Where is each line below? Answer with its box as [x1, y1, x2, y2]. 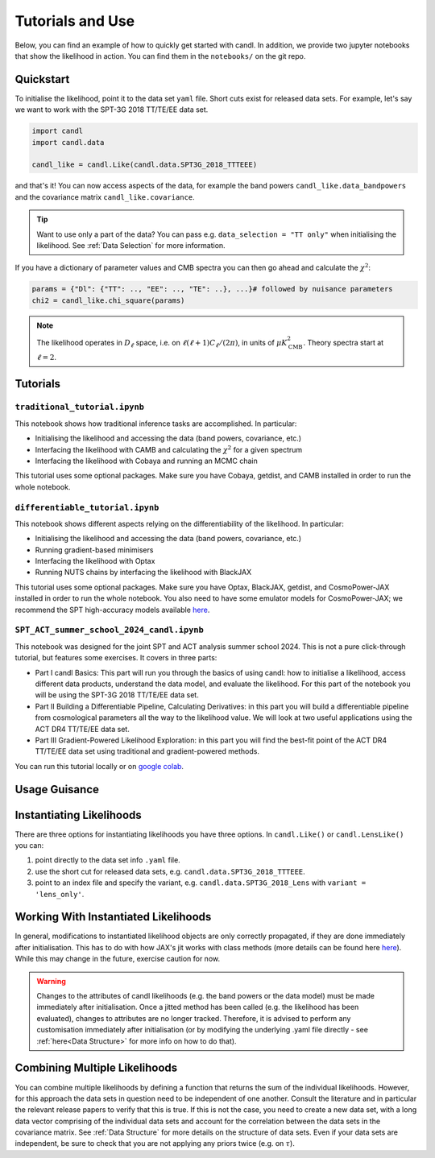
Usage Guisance [14, 782, 100, 796]
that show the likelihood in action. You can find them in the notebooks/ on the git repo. [14, 51, 306, 60]
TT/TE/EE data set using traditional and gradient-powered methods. [35, 746, 259, 756]
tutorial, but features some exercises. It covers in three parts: [14, 653, 217, 663]
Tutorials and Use [14, 12, 135, 30]
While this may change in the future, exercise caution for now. [14, 954, 221, 964]
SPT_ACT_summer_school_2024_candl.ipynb [14, 625, 205, 635]
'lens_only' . [35, 889, 85, 899]
